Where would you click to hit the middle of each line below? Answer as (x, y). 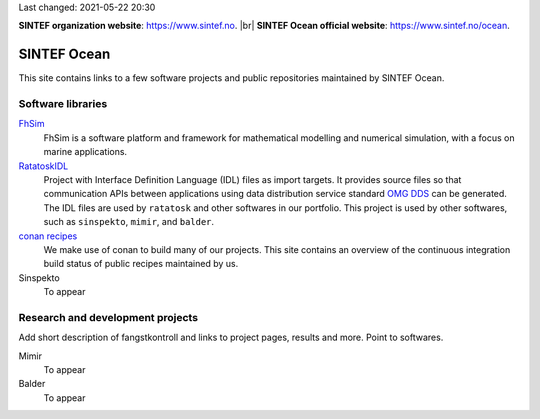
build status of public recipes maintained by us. (141, 264)
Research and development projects (108, 317)
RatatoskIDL (43, 166)
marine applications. (85, 152)
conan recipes (48, 236)
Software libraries (63, 104)
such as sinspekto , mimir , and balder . (129, 222)
